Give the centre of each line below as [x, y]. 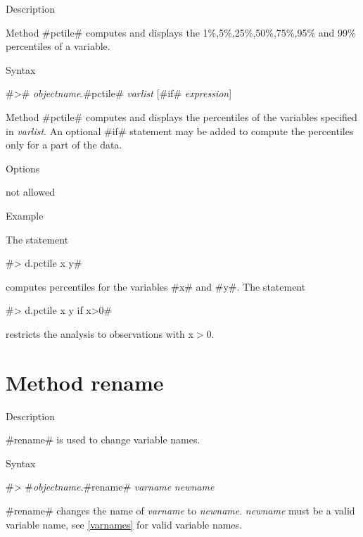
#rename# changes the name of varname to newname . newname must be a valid [180, 510]
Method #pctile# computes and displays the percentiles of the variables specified [181, 116]
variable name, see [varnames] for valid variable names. [124, 524]
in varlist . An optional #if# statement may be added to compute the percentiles [180, 131]
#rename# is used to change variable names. [103, 440]
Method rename [85, 382]
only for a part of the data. [64, 145]
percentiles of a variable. [58, 46]
